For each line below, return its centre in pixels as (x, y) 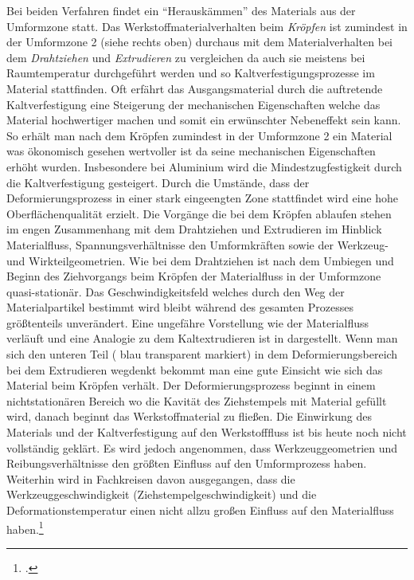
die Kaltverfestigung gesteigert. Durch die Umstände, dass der (158, 182)
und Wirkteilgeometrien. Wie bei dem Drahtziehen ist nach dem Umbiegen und (200, 260)
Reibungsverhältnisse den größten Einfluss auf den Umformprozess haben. (187, 463)
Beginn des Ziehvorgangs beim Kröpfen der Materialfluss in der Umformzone (194, 276)
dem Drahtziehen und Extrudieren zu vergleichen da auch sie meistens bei (186, 57)
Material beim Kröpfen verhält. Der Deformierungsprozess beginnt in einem (191, 385)
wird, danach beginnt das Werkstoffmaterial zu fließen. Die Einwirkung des (189, 416)
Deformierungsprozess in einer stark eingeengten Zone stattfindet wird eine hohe (202, 198)
